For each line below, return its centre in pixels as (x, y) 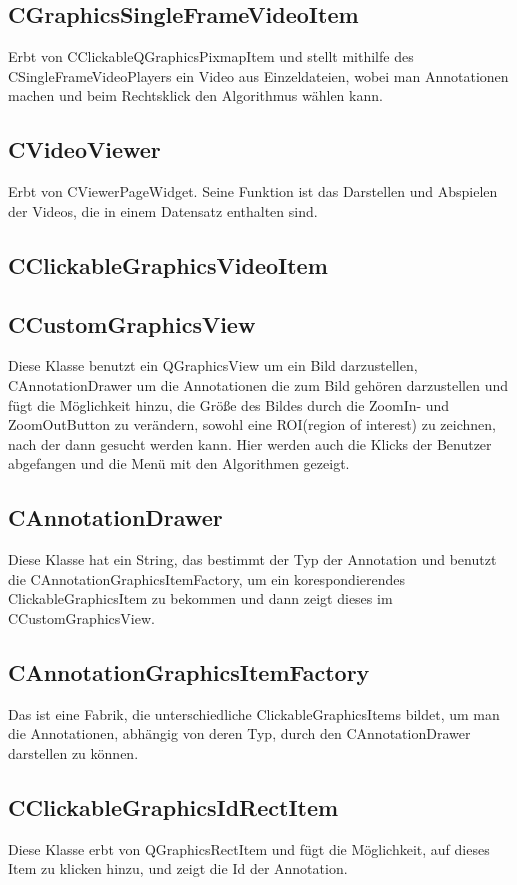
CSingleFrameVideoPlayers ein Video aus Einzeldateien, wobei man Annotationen (258, 75)
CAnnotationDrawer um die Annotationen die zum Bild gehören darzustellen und (258, 384)
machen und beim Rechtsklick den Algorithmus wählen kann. (195, 95)
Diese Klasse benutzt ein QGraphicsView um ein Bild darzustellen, (213, 365)
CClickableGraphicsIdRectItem (173, 806)
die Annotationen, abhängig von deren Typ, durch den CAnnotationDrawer (239, 733)
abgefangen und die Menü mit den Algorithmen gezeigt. (179, 463)
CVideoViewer (84, 149)
